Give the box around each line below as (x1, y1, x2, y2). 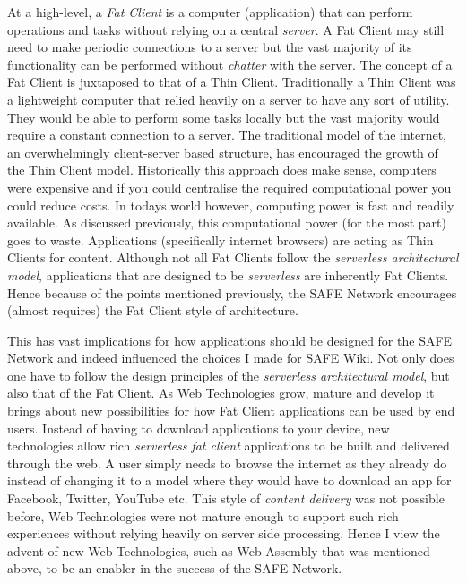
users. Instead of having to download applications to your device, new (7, 418, 390, 437)
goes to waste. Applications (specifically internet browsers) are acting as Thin (7, 230, 434, 249)
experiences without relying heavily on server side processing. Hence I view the (7, 524, 440, 543)
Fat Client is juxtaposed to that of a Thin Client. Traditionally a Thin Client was (7, 73, 456, 91)
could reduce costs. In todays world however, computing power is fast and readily (7, 195, 454, 214)
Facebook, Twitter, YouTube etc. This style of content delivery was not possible (7, 489, 445, 508)
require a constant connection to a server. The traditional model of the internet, (7, 125, 446, 144)
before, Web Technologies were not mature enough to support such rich (7, 506, 399, 525)
